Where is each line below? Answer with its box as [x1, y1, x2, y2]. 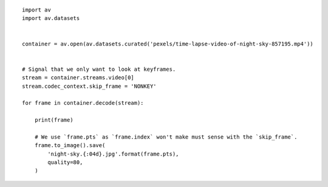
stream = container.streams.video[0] [22, 74, 135, 81]
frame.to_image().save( [34, 142, 106, 149]
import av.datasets [22, 15, 80, 22]
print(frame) [34, 117, 73, 123]
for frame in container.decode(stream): [22, 100, 144, 107]
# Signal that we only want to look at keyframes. [22, 65, 176, 73]
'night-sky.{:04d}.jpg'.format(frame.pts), [47, 150, 179, 157]
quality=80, [47, 159, 83, 166]
